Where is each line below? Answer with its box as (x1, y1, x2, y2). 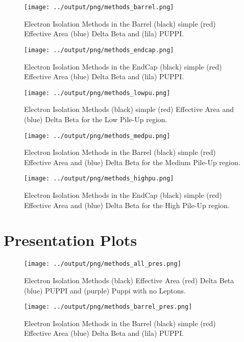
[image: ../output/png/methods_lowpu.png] (24, 89, 170, 97)
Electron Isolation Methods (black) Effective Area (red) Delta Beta (24, 275, 234, 285)
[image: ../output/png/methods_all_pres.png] (24, 260, 181, 268)
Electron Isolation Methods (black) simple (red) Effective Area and (24, 104, 234, 115)
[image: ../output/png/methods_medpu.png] (24, 132, 170, 140)
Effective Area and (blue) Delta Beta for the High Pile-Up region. (24, 199, 230, 210)
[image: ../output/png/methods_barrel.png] (24, 4, 174, 11)
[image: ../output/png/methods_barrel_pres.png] (24, 303, 192, 311)
